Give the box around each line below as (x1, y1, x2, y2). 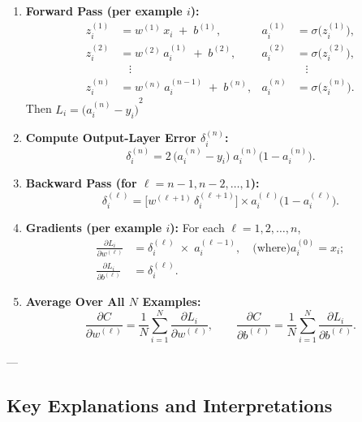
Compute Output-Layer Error (25, 129, 196, 146)
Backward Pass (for (25, 174, 137, 192)
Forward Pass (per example (25, 2, 183, 19)
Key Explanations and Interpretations (6, 393, 333, 418)
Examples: (142, 293, 201, 310)
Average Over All (25, 293, 125, 310)
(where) (252, 242, 291, 254)
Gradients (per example (25, 219, 162, 236)
